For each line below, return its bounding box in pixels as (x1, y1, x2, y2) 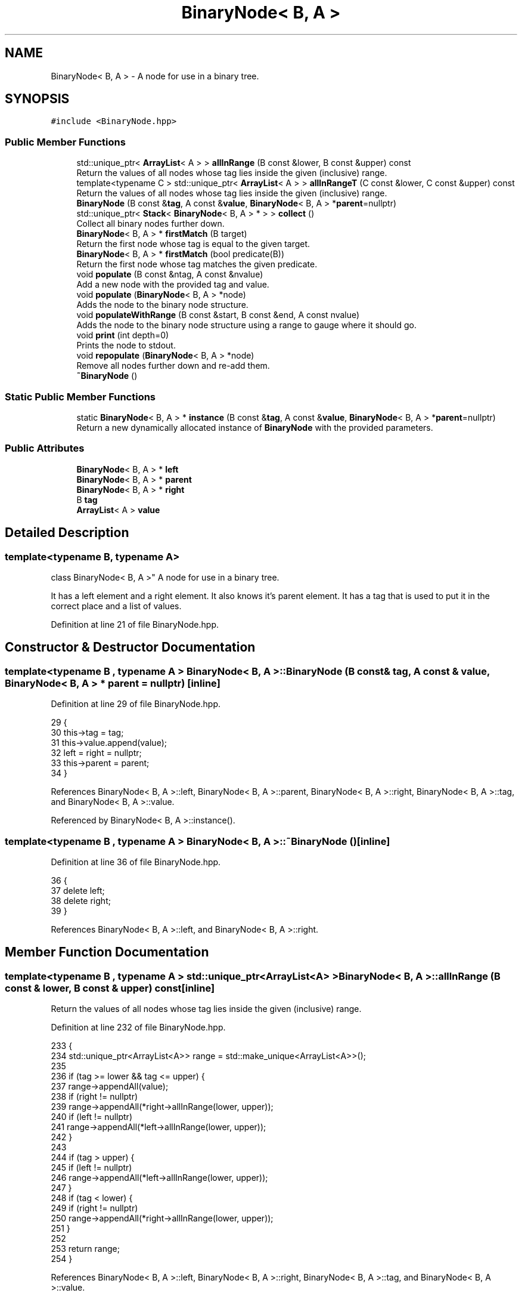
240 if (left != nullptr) (51, 1112, 132, 1122)
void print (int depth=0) (76, 330, 169, 341)
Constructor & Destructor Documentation (5, 640, 256, 655)
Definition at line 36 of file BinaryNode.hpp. (51, 856, 221, 867)
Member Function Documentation (5, 945, 209, 960)
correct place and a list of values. (51, 600, 182, 611)
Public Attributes (5, 442, 85, 455)
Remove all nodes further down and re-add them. (76, 360, 270, 371)
